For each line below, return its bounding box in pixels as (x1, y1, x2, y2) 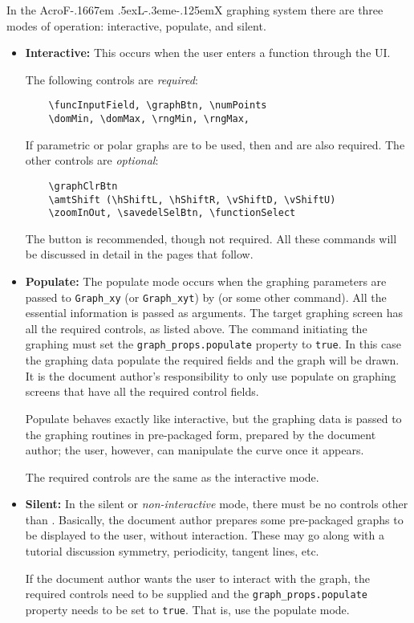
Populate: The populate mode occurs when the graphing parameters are (25, 273, 387, 290)
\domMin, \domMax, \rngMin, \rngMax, (48, 113, 250, 125)
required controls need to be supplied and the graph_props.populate (25, 585, 367, 602)
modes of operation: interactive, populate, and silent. (6, 17, 266, 34)
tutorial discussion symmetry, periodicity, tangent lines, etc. (25, 543, 319, 560)
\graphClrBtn (48, 180, 118, 192)
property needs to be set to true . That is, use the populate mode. (25, 601, 350, 617)
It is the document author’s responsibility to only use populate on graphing (25, 367, 396, 384)
